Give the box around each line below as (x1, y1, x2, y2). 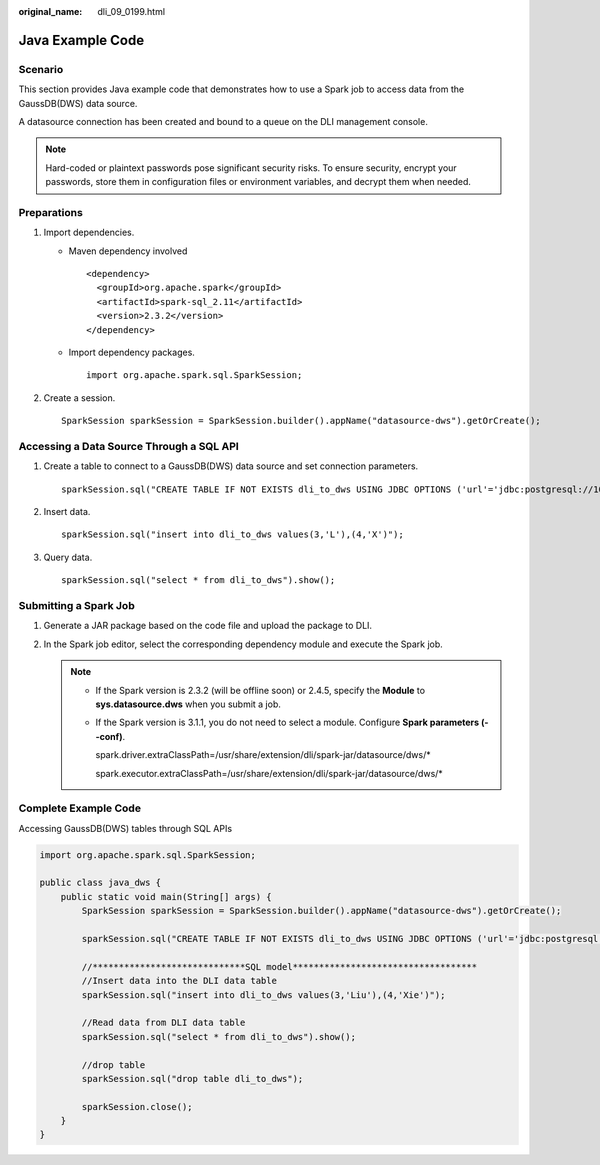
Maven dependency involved (68, 245, 188, 257)
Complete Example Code (18, 801, 142, 815)
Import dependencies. (43, 226, 135, 239)
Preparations (18, 205, 84, 219)
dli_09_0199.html (97, 6, 165, 17)
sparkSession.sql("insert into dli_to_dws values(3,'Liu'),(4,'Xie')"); (81, 989, 446, 1000)
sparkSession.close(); (81, 1101, 194, 1112)
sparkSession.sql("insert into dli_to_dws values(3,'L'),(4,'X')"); (61, 529, 404, 540)
